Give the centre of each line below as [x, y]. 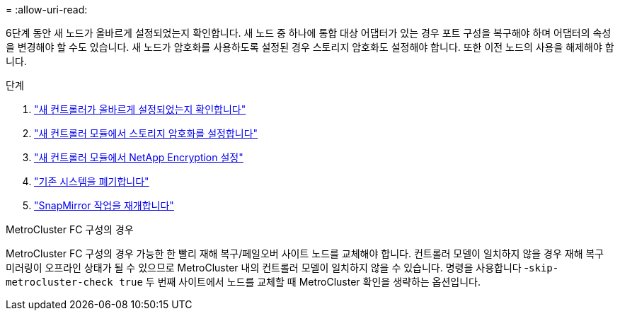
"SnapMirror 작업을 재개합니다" [104, 205]
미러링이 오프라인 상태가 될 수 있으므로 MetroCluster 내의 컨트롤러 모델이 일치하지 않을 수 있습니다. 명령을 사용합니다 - [268, 268]
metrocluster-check [59, 282]
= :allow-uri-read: [47, 10]
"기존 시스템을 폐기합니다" [92, 181]
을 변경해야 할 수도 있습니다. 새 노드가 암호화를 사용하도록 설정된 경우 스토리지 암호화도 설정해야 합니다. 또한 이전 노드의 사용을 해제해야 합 [310, 47]
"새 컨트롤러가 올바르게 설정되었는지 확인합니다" [140, 109]
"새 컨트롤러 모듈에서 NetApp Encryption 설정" [139, 157]
